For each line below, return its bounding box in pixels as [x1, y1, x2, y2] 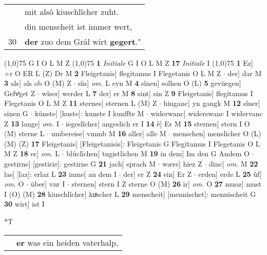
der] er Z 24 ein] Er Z [123, 168, 192, 179]
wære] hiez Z [162, 158, 202, 169]
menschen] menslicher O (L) [173, 128, 261, 139]
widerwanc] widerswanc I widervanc [150, 107, 263, 118]
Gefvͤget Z [4, 87, 35, 98]
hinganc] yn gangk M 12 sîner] [163, 98, 260, 108]
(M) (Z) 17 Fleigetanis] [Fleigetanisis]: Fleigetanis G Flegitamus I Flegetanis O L [4, 138, 260, 149]
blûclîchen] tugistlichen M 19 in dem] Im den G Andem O [66, 148, 250, 159]
